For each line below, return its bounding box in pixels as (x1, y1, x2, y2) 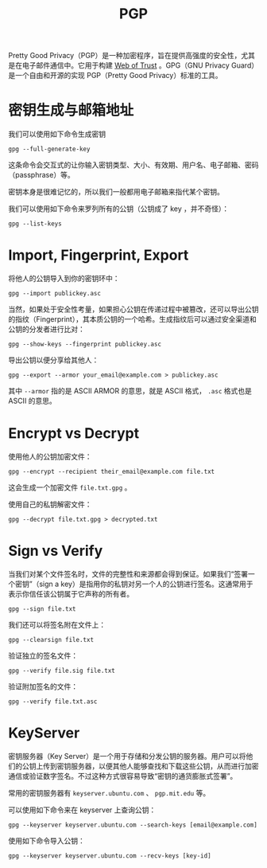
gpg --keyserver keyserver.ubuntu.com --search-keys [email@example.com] (8, 821, 258, 829)
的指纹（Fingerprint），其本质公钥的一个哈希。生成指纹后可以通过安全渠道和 (8, 315, 257, 324)
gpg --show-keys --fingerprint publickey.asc (8, 340, 161, 349)
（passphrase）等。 (8, 170, 75, 180)
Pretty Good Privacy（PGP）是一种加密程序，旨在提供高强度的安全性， (8, 51, 242, 61)
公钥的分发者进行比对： (8, 324, 85, 334)
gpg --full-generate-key (8, 145, 91, 154)
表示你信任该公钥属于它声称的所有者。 (8, 588, 133, 598)
